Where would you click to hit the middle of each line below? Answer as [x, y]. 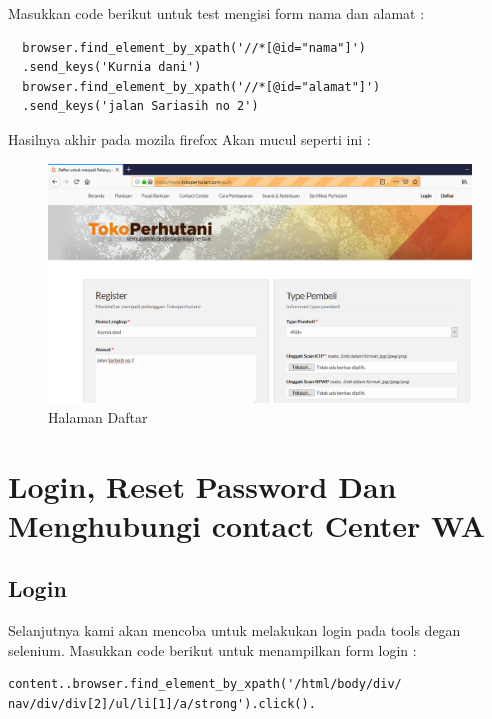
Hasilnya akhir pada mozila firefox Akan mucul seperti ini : [189, 138]
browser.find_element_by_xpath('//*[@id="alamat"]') [201, 86]
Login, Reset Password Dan [202, 485]
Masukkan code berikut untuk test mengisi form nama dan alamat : [216, 13]
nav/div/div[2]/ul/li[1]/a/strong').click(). [162, 704]
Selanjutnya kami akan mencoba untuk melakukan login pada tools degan [234, 630]
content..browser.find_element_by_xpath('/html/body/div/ [205, 684]
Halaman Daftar [98, 416]
